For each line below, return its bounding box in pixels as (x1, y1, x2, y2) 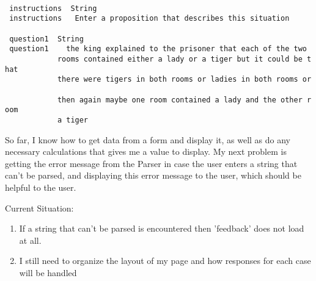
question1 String (9, 34, 84, 43)
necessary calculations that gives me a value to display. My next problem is (5, 145, 287, 158)
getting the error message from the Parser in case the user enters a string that (5, 157, 298, 169)
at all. (19, 233, 42, 246)
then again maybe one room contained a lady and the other (57, 95, 303, 104)
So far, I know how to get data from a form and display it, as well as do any (5, 133, 290, 146)
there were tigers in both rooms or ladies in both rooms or (57, 75, 312, 84)
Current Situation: (5, 201, 74, 214)
